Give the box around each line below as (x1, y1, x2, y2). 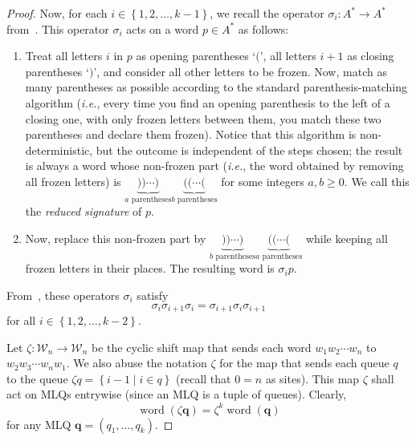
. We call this (344, 172, 410, 189)
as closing (347, 47, 394, 64)
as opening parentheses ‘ (136, 47, 256, 64)
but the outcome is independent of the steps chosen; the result (96, 141, 403, 158)
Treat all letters (25, 47, 103, 64)
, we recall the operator (210, 5, 324, 21)
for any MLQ (6, 415, 71, 432)
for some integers (221, 172, 304, 189)
